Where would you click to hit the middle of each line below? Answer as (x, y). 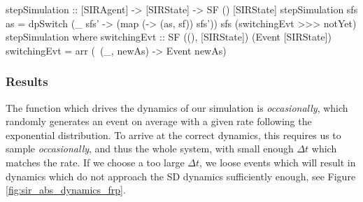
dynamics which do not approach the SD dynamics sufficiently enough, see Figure (181, 176)
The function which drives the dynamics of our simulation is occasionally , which (177, 107)
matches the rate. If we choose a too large (95, 162)
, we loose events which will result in (278, 162)
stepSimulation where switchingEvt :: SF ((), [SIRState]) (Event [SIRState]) (169, 37)
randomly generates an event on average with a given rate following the (159, 121)
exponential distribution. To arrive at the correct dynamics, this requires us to (173, 135)
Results (27, 81)
